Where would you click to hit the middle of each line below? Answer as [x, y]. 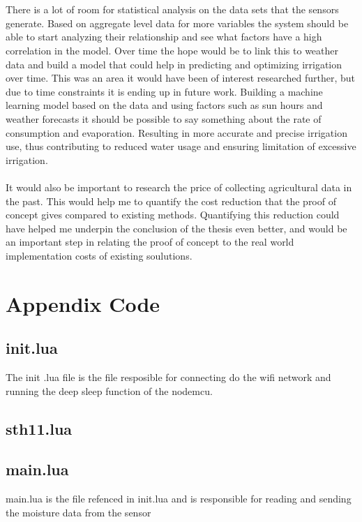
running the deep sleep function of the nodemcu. [109, 390]
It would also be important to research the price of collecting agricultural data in [179, 187]
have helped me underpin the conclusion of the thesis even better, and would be [176, 228]
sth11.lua [39, 428]
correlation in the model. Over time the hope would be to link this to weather [172, 50]
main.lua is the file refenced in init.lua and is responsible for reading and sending [179, 499]
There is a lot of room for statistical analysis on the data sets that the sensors [172, 9]
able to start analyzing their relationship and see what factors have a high [164, 37]
